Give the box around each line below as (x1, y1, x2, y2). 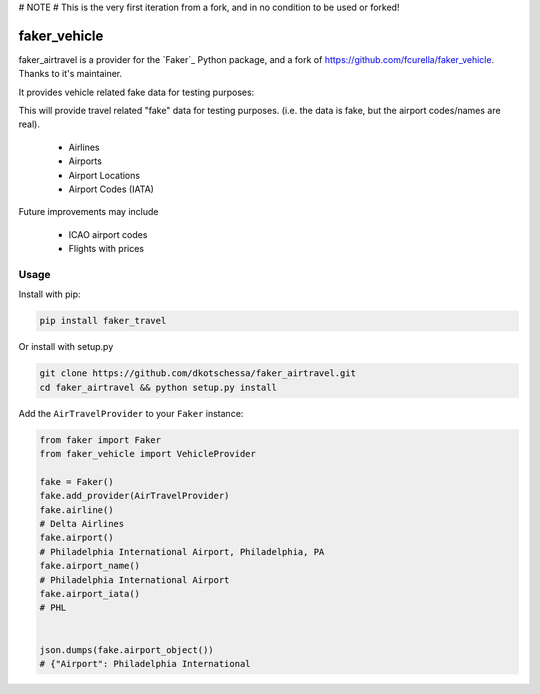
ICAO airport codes (68, 228, 148, 240)
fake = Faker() (39, 476, 114, 487)
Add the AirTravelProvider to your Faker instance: (18, 407, 244, 419)
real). (18, 118, 40, 130)
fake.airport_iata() (39, 588, 140, 599)
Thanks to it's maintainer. (18, 68, 123, 80)
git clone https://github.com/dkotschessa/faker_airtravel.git (39, 368, 357, 379)
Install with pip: (18, 288, 81, 300)
